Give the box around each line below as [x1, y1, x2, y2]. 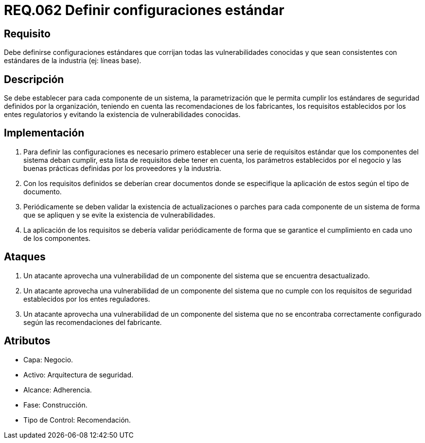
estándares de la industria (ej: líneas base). [4, 56, 142, 65]
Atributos [4, 335, 51, 347]
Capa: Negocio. [23, 355, 73, 364]
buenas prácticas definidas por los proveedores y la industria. [23, 164, 221, 172]
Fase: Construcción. [23, 400, 88, 409]
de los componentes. [23, 234, 91, 242]
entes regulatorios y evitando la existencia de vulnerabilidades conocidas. [4, 110, 241, 119]
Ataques [4, 251, 46, 263]
